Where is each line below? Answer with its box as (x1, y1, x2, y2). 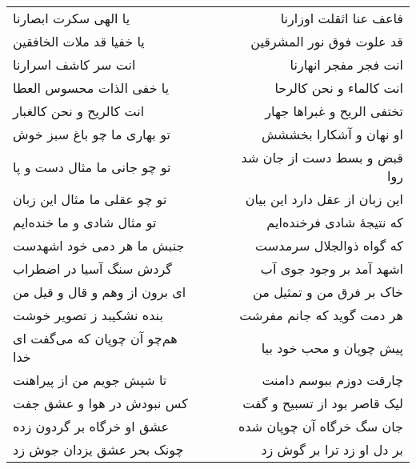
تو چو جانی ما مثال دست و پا (13, 157, 171, 176)
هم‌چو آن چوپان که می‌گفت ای (13, 329, 178, 347)
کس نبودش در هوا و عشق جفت (13, 394, 188, 412)
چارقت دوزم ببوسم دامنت (262, 371, 403, 389)
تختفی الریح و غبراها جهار (265, 102, 403, 120)
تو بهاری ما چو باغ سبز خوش (13, 125, 170, 143)
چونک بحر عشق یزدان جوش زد (13, 440, 184, 459)
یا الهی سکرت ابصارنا (13, 9, 130, 27)
